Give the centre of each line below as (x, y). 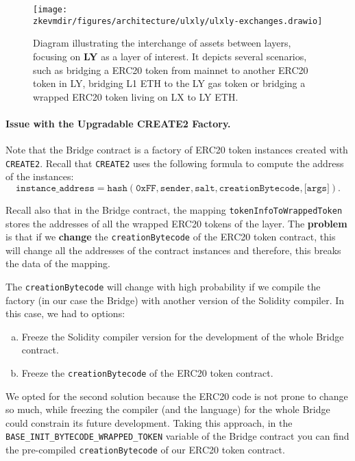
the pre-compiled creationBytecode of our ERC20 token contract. (145, 450)
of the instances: (40, 176)
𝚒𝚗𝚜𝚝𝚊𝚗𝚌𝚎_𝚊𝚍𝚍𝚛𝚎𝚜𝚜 (55, 188)
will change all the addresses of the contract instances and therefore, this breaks (173, 250)
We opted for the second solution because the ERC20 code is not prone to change (177, 396)
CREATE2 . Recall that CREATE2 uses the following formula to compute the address (175, 163)
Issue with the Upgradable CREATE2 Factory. (118, 123)
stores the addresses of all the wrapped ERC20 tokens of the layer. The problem (176, 223)
